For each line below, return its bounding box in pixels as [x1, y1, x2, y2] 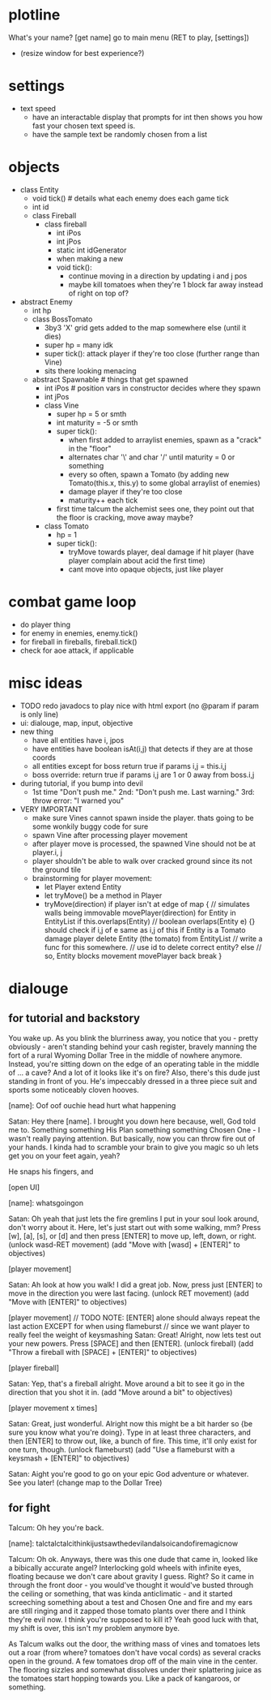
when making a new [56, 253, 124, 263]
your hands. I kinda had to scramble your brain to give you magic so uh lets [8, 1142, 259, 1152]
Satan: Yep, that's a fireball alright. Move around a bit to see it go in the [8, 1379, 245, 1388]
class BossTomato [32, 314, 93, 324]
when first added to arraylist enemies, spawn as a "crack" [68, 434, 262, 444]
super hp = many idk [44, 339, 113, 350]
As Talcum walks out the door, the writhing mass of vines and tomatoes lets [8, 1638, 260, 1649]
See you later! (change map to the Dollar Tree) [8, 1478, 163, 1487]
